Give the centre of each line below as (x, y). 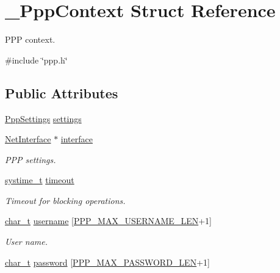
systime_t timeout (40, 180)
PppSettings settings (43, 118)
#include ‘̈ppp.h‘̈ (36, 60)
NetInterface (28, 139)
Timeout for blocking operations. (65, 200)
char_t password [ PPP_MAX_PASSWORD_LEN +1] (107, 262)
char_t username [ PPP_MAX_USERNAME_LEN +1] (108, 221)
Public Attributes (62, 93)
